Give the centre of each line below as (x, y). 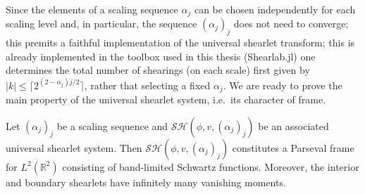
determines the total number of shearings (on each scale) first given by (158, 70)
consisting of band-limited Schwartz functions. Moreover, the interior (211, 166)
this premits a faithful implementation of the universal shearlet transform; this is (180, 43)
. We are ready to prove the (283, 85)
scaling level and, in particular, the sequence (101, 24)
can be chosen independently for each (275, 9)
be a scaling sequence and (112, 125)
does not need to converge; (291, 24)
